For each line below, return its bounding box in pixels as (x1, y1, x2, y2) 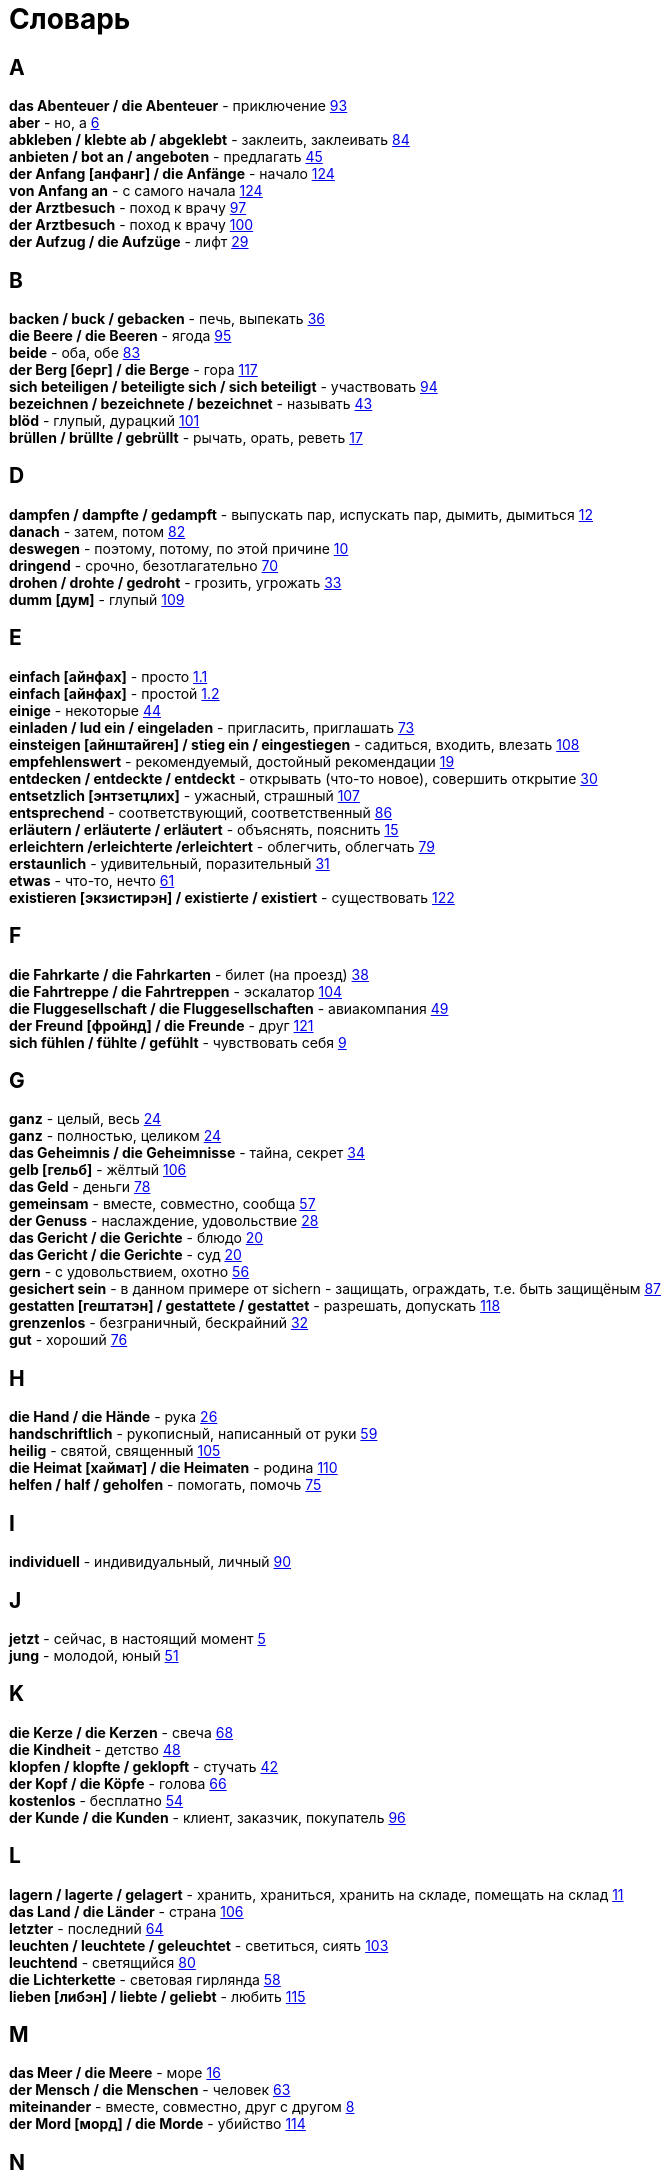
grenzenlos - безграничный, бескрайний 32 (9, 1314, 309, 1332)
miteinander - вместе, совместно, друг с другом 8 (9, 2098, 355, 2116)
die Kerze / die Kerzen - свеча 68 (9, 1723, 234, 1741)
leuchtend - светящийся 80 (9, 1953, 196, 1971)
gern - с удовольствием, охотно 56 (9, 1263, 250, 1281)
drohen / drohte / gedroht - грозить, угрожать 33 (9, 573, 342, 591)
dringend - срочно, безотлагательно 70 (9, 556, 279, 574)
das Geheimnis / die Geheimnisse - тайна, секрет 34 (9, 1144, 365, 1162)
